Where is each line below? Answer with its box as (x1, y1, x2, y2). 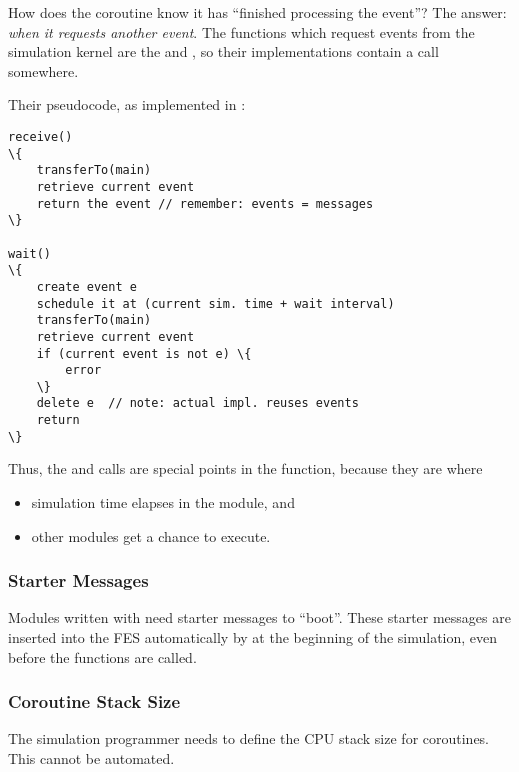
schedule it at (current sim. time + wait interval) (36, 296, 395, 311)
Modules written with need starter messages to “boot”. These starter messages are (8, 607, 511, 628)
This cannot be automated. (8, 748, 175, 769)
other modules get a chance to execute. (31, 525, 271, 546)
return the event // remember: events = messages (36, 196, 374, 211)
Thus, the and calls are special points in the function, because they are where (8, 458, 483, 479)
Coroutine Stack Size (8, 689, 181, 714)
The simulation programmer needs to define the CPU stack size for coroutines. (8, 728, 490, 749)
